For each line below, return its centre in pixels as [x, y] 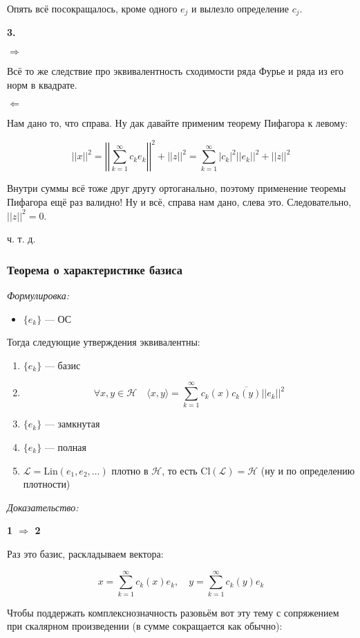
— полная [65, 447]
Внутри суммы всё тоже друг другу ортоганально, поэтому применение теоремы [177, 188]
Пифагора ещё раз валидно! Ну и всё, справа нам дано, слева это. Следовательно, [179, 201]
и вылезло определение [240, 8]
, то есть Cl [186, 470]
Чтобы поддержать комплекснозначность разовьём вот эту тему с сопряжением [173, 612]
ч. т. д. [21, 239]
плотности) [47, 484]
